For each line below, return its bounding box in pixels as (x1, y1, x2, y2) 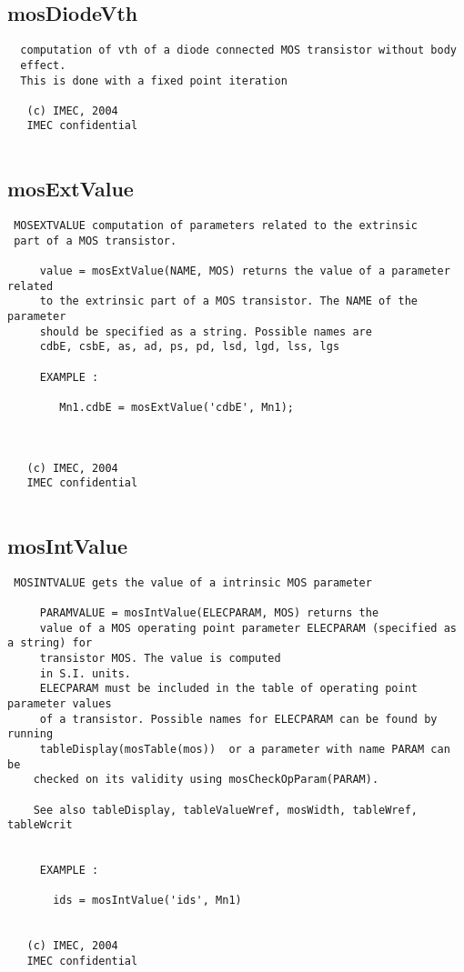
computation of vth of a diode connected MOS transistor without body (20, 44, 457, 57)
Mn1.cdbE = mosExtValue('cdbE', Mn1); (59, 400, 294, 414)
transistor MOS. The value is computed (39, 651, 281, 665)
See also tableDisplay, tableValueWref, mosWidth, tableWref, (33, 803, 419, 817)
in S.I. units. (39, 666, 132, 680)
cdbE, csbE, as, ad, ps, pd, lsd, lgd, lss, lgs (39, 340, 340, 354)
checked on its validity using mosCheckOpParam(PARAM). (33, 773, 379, 787)
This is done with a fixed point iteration (20, 74, 287, 87)
